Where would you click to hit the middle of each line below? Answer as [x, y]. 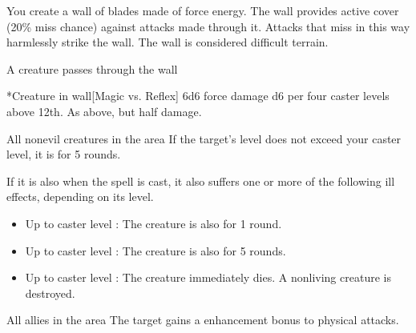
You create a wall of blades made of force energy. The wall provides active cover [203, 10]
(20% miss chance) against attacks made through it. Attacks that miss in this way [208, 26]
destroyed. [50, 293]
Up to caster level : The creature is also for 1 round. [153, 223]
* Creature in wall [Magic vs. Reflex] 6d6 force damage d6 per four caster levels [198, 96]
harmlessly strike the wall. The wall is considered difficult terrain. [168, 42]
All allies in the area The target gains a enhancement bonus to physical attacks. [203, 320]
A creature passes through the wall [92, 68]
